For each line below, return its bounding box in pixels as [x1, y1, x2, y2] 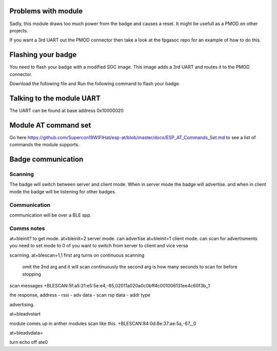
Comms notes [9, 225, 45, 232]
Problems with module [9, 7, 83, 15]
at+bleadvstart [9, 311, 41, 317]
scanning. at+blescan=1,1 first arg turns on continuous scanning [9, 252, 145, 258]
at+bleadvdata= [9, 329, 43, 336]
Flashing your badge [9, 50, 77, 59]
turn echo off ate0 [9, 339, 48, 345]
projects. [9, 27, 28, 33]
